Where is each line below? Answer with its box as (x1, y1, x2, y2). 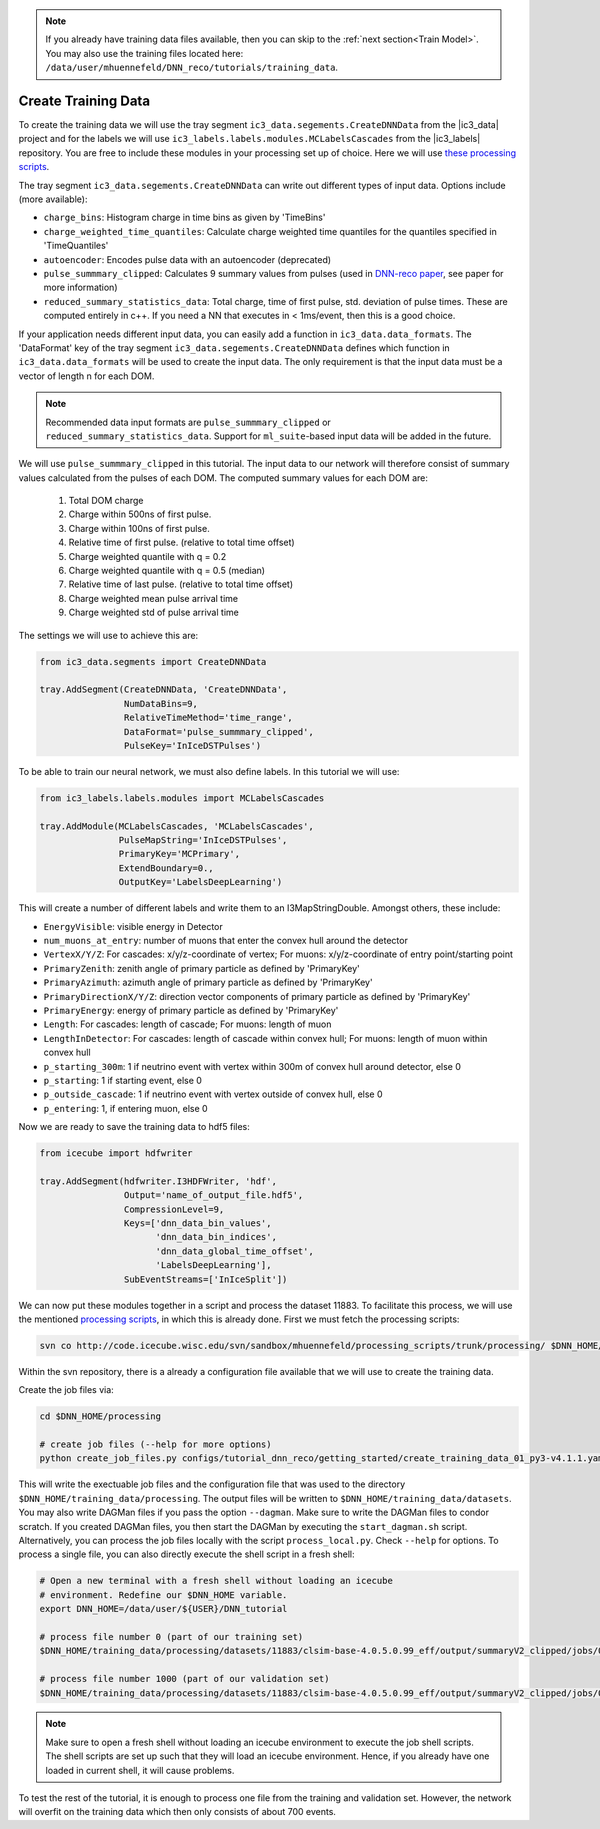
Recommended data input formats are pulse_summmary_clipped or (45, 416, 332, 428)
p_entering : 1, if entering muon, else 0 (43, 1102, 209, 1114)
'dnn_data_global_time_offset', (155, 1245, 314, 1257)
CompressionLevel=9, (123, 1203, 225, 1215)
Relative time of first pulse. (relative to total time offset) (68, 536, 295, 549)
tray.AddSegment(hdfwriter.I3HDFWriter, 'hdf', (39, 1175, 277, 1187)
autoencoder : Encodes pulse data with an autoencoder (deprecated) (43, 253, 332, 265)
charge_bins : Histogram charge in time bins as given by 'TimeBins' (43, 211, 326, 224)
